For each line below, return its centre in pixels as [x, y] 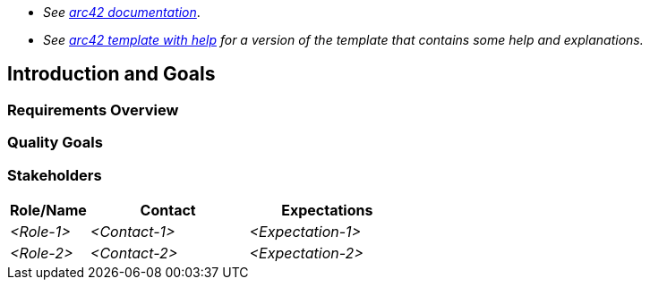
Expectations [327, 210]
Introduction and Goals [111, 74]
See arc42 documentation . [122, 12]
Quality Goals [55, 143]
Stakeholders [55, 175]
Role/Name [48, 210]
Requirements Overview [93, 110]
